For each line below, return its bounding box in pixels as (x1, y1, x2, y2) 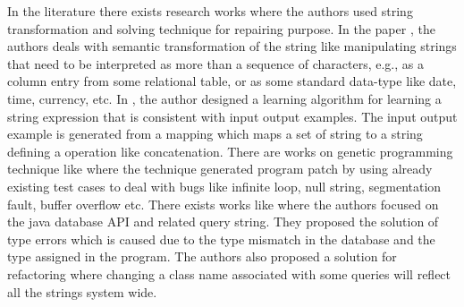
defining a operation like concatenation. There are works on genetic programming (7, 141, 453, 160)
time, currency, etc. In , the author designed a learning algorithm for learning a (7, 89, 442, 107)
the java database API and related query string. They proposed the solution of (7, 212, 439, 231)
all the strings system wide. (7, 282, 157, 301)
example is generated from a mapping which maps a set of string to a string (7, 124, 423, 143)
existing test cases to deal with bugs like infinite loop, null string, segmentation (7, 176, 442, 195)
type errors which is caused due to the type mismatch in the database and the (7, 229, 435, 248)
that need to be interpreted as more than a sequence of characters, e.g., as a (7, 54, 424, 72)
